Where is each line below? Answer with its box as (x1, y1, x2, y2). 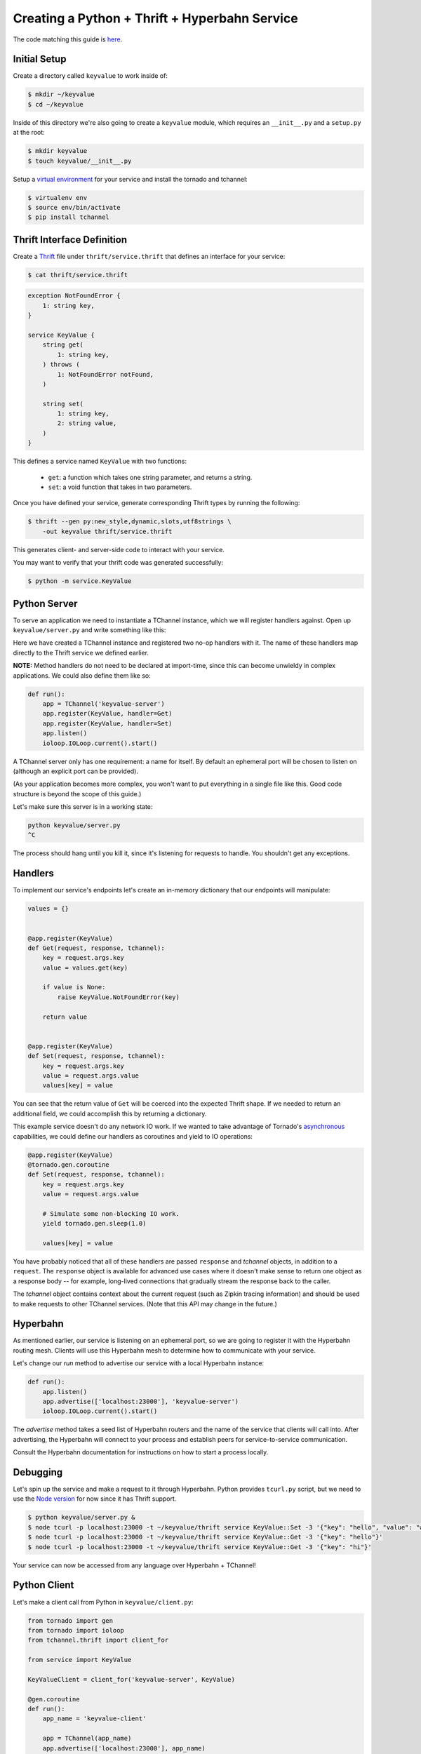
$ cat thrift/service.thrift (27, 271, 128, 279)
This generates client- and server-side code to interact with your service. (13, 545, 225, 554)
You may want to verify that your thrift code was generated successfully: (13, 558, 224, 567)
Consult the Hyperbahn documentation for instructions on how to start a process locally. (13, 1448, 269, 1457)
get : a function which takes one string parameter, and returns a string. (48, 473, 253, 481)
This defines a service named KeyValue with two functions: (13, 457, 187, 466)
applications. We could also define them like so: (13, 671, 151, 680)
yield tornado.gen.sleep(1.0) (42, 1219, 147, 1228)
